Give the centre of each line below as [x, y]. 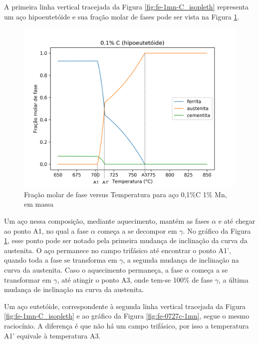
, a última [233, 279]
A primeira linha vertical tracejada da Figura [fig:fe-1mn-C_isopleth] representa [126, 6]
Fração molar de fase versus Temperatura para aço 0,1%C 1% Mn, [126, 194]
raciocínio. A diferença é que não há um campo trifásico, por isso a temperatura [127, 325]
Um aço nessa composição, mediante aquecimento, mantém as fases [107, 220]
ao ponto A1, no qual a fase [46, 230]
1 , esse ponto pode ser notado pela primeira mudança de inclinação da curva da [126, 240]
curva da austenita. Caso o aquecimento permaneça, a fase [93, 269]
